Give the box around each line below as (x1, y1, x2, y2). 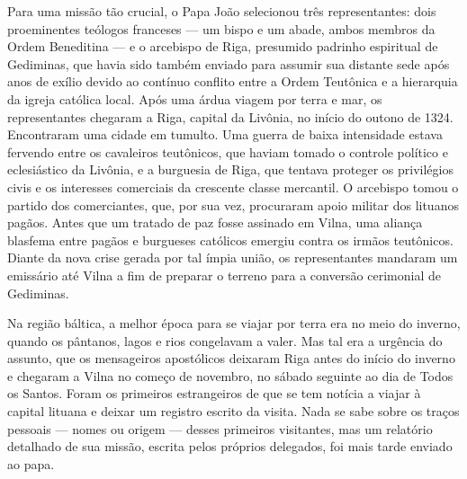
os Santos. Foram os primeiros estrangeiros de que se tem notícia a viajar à (7, 384, 421, 403)
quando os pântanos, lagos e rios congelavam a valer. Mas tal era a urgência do (7, 331, 443, 350)
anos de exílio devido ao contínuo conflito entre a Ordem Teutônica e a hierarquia (7, 72, 458, 91)
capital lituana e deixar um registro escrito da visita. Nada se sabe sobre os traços (7, 402, 460, 421)
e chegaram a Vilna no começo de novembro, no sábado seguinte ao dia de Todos (7, 366, 454, 385)
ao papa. (7, 454, 55, 473)
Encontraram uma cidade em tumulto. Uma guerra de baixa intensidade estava (7, 125, 443, 144)
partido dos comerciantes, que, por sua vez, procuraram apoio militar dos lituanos (7, 195, 459, 214)
